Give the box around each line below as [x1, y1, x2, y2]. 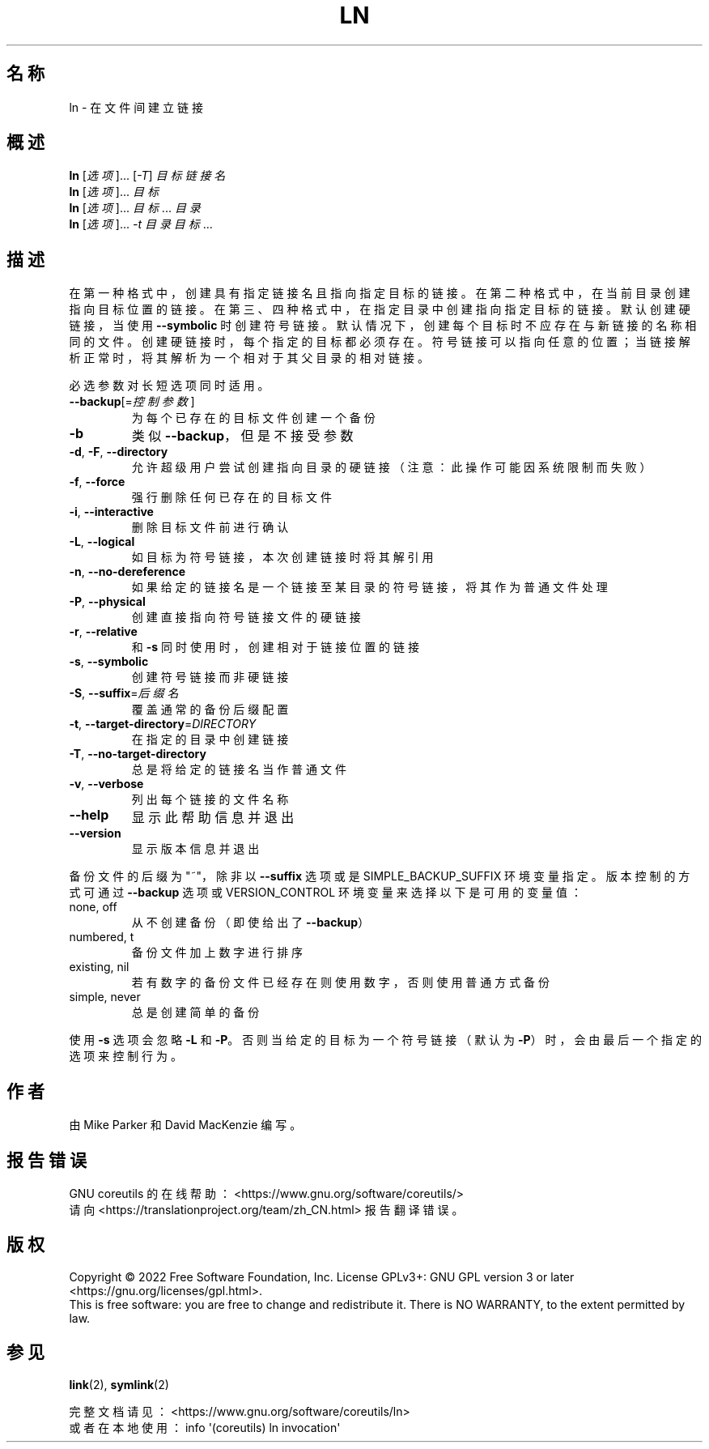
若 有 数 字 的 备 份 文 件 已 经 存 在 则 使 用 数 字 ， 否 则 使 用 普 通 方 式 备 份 [131, 975, 550, 990]
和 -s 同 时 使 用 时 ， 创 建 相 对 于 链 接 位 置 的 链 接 [131, 640, 419, 654]
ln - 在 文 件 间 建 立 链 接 [69, 100, 203, 114]
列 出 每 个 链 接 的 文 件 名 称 [131, 792, 289, 807]
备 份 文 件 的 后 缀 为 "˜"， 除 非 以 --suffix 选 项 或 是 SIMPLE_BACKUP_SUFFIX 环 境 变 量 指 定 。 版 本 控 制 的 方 [69, 869, 690, 884]
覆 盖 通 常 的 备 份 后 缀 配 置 [131, 702, 289, 717]
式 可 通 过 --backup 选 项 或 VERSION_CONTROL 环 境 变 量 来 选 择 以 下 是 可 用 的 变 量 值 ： [69, 885, 582, 900]
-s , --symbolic [69, 654, 149, 669]
